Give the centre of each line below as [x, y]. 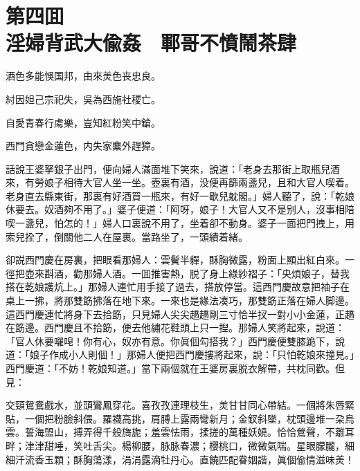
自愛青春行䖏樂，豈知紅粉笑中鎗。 [83, 122]
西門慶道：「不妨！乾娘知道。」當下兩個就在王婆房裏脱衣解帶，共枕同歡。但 [175, 368]
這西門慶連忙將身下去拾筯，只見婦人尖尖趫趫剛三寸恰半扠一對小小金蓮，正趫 [180, 314]
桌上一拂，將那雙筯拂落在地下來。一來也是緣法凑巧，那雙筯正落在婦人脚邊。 [180, 301]
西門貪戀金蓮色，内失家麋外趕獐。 [83, 146]
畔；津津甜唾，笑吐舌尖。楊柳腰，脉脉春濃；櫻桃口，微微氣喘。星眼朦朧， [175, 445]
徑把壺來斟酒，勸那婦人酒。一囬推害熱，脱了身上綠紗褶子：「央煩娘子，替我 [178, 273]
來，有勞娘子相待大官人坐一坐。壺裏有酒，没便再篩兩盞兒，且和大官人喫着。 [180, 182]
